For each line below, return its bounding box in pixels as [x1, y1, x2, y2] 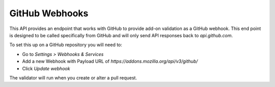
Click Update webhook [22, 65, 70, 71]
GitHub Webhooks [9, 8, 89, 19]
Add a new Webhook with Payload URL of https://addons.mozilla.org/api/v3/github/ [22, 59, 198, 65]
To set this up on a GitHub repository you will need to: [9, 42, 122, 48]
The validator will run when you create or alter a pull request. [9, 74, 137, 81]
